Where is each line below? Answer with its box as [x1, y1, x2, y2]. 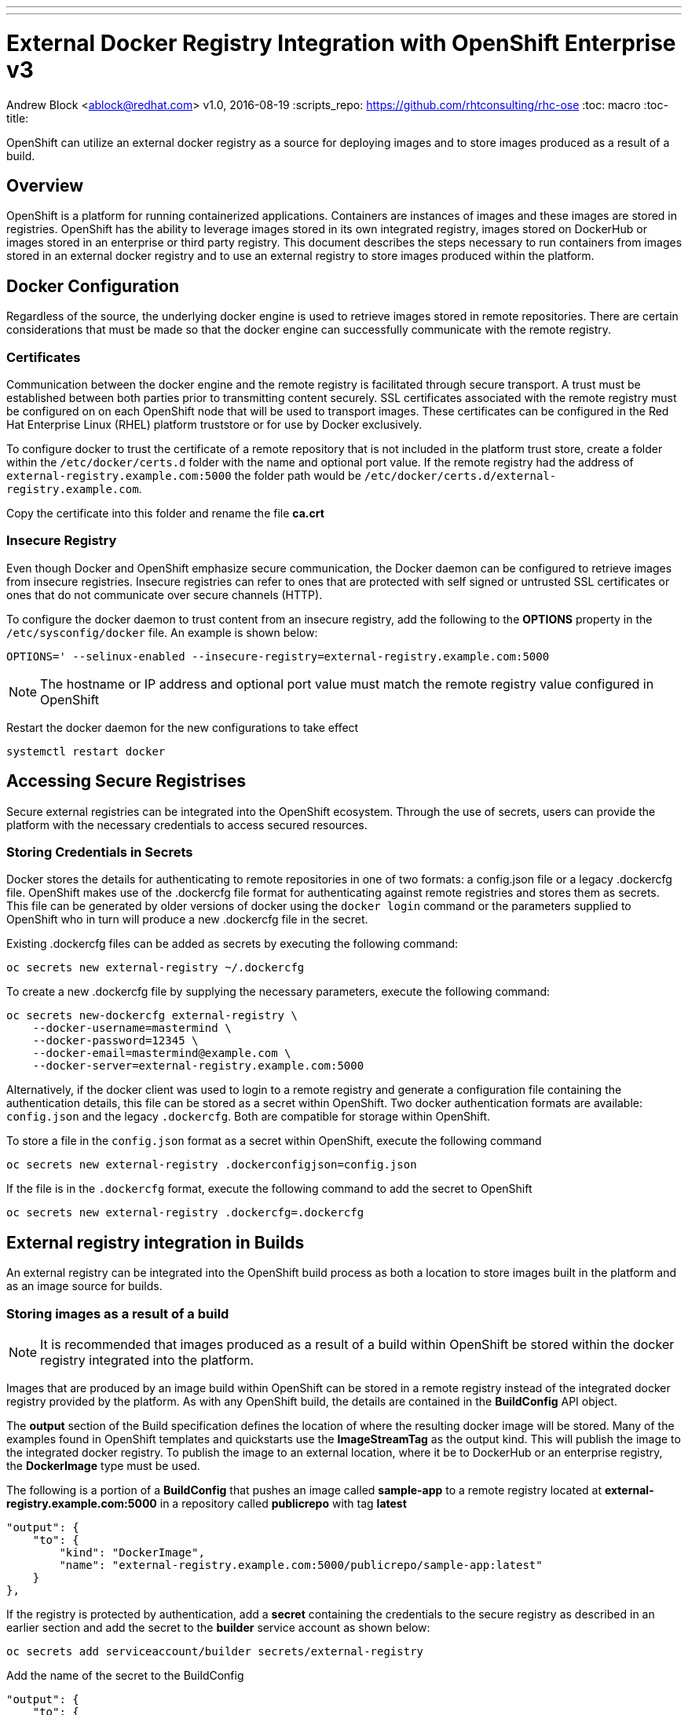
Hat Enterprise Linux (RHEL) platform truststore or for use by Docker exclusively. [6, 417, 423, 431]
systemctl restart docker [6, 744, 166, 758]
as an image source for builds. [6, 1279, 163, 1293]
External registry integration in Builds [6, 1232, 305, 1252]
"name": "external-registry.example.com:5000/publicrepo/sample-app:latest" [59, 1558, 543, 1571]
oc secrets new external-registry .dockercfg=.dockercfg [6, 1206, 364, 1220]
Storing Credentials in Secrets [6, 843, 193, 860]
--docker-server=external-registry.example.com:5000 [32, 1059, 364, 1073]
